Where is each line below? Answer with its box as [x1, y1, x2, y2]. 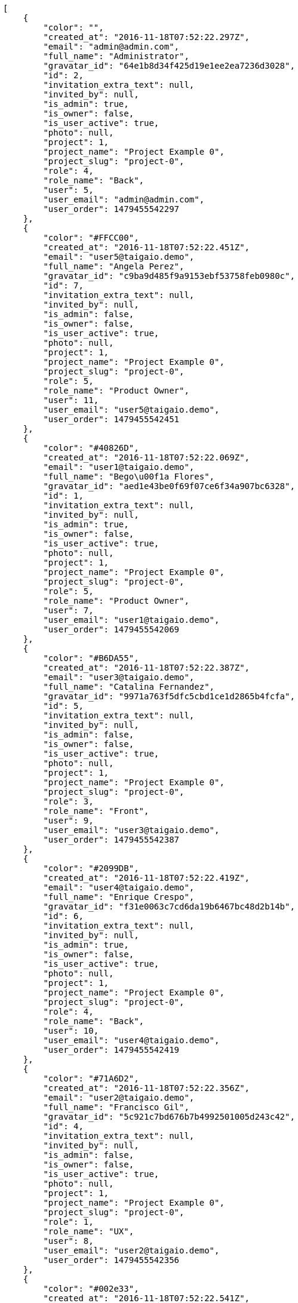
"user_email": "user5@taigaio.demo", [43, 405, 220, 414]
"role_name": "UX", [43, 1227, 134, 1236]
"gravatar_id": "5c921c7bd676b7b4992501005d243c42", [43, 1112, 295, 1121]
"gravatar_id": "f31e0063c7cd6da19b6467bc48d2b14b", [43, 902, 295, 911]
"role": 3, [43, 797, 94, 806]
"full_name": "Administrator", [43, 51, 189, 61]
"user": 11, [43, 395, 99, 405]
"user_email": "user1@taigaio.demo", [43, 615, 220, 625]
